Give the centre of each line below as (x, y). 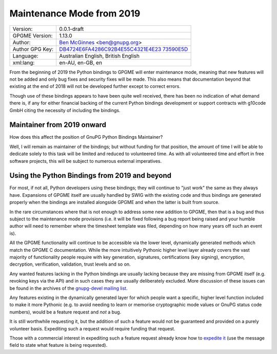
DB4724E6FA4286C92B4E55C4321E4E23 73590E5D (124, 49)
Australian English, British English (99, 55)
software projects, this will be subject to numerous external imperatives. (85, 161)
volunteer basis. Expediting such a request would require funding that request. (92, 328)
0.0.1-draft (72, 29)
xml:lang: (24, 63)
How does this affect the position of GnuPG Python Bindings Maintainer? (86, 137)
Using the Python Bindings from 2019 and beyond (91, 175)
